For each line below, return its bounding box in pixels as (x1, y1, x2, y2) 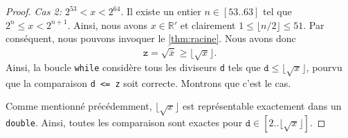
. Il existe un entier (120, 4, 201, 18)
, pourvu (306, 59, 342, 74)
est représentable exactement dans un (183, 99, 342, 113)
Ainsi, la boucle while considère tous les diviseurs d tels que (6, 59, 261, 74)
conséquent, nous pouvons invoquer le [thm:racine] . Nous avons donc (6, 31, 296, 46)
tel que (263, 4, 292, 18)
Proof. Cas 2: (6, 4, 62, 18)
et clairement (180, 17, 236, 32)
